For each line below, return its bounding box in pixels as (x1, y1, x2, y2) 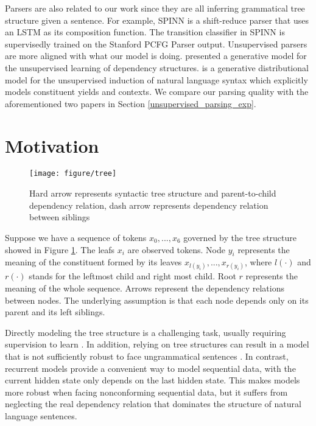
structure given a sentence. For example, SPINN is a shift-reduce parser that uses (5, 13, 309, 26)
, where (244, 256, 272, 268)
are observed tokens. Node (127, 243, 226, 256)
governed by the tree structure (183, 231, 297, 243)
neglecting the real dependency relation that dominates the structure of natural (5, 397, 301, 410)
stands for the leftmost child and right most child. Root (29, 270, 236, 282)
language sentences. (5, 410, 77, 422)
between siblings (29, 211, 90, 223)
